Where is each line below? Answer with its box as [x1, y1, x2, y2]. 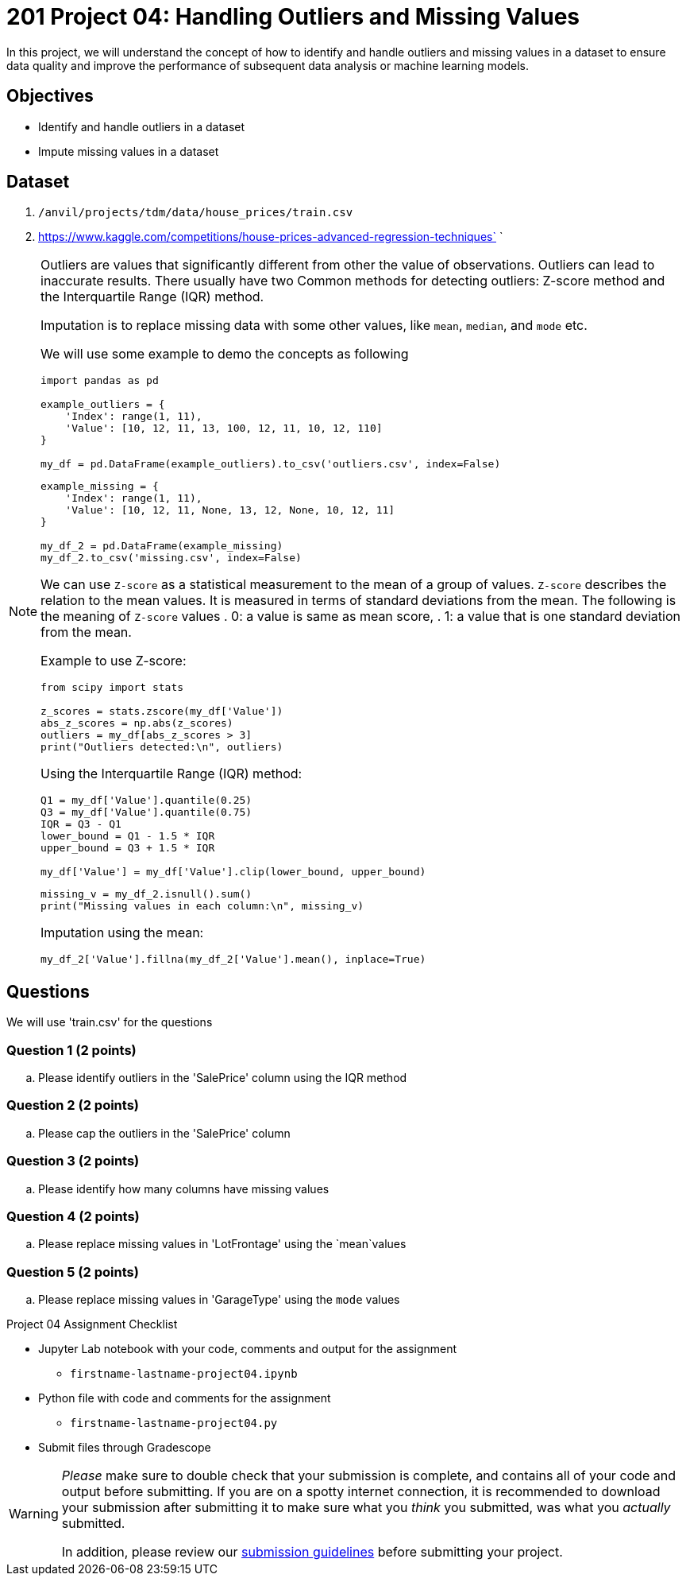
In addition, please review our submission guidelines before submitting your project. [61, 1544, 563, 1561]
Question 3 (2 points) [6, 1153, 140, 1169]
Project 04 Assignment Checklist [6, 1317, 178, 1332]
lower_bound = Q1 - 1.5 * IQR [40, 830, 215, 843]
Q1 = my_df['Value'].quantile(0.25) [40, 794, 252, 807]
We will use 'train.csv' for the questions [6, 1015, 213, 1029]
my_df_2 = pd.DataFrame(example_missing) [40, 540, 283, 553]
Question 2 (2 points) [6, 1097, 140, 1114]
